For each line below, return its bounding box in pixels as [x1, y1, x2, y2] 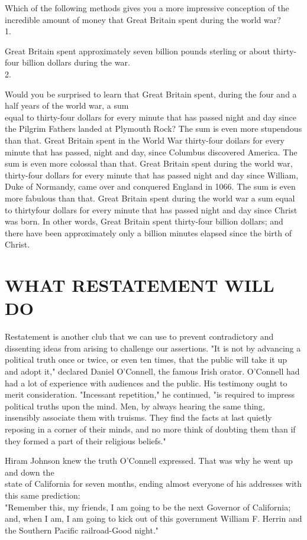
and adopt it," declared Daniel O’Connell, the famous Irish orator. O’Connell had [5, 365, 300, 377]
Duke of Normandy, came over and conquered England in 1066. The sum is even [5, 180, 296, 193]
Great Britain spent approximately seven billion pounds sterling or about [5, 44, 270, 57]
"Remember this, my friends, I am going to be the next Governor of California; [5, 500, 291, 513]
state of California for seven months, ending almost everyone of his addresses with [5, 477, 302, 490]
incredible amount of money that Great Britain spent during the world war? [5, 13, 281, 25]
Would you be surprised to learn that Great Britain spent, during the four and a [5, 87, 297, 100]
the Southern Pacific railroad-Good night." [5, 523, 159, 536]
